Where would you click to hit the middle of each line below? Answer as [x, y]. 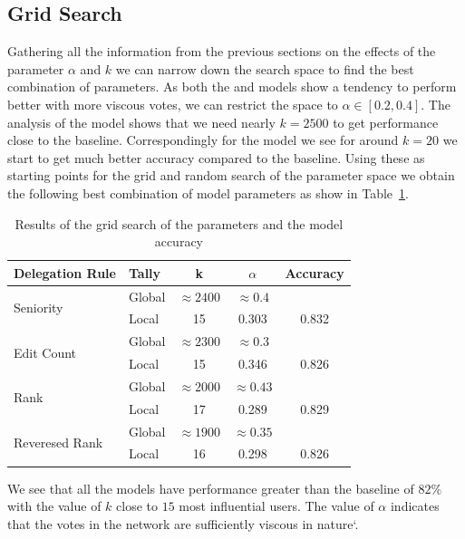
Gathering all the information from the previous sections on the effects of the [222, 51]
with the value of [54, 506]
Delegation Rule [65, 272]
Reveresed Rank [58, 443]
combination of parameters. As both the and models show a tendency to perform [232, 87]
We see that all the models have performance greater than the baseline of [211, 488]
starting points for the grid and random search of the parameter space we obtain [231, 175]
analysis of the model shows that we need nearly [141, 122]
